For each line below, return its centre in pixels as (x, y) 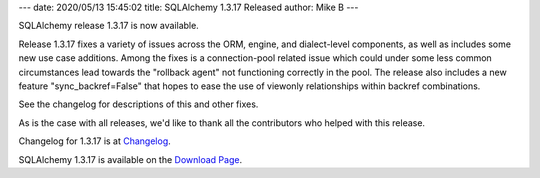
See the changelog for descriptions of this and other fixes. (138, 104)
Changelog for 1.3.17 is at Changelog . (95, 141)
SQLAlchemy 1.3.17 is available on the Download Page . (130, 159)
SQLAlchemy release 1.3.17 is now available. (108, 26)
